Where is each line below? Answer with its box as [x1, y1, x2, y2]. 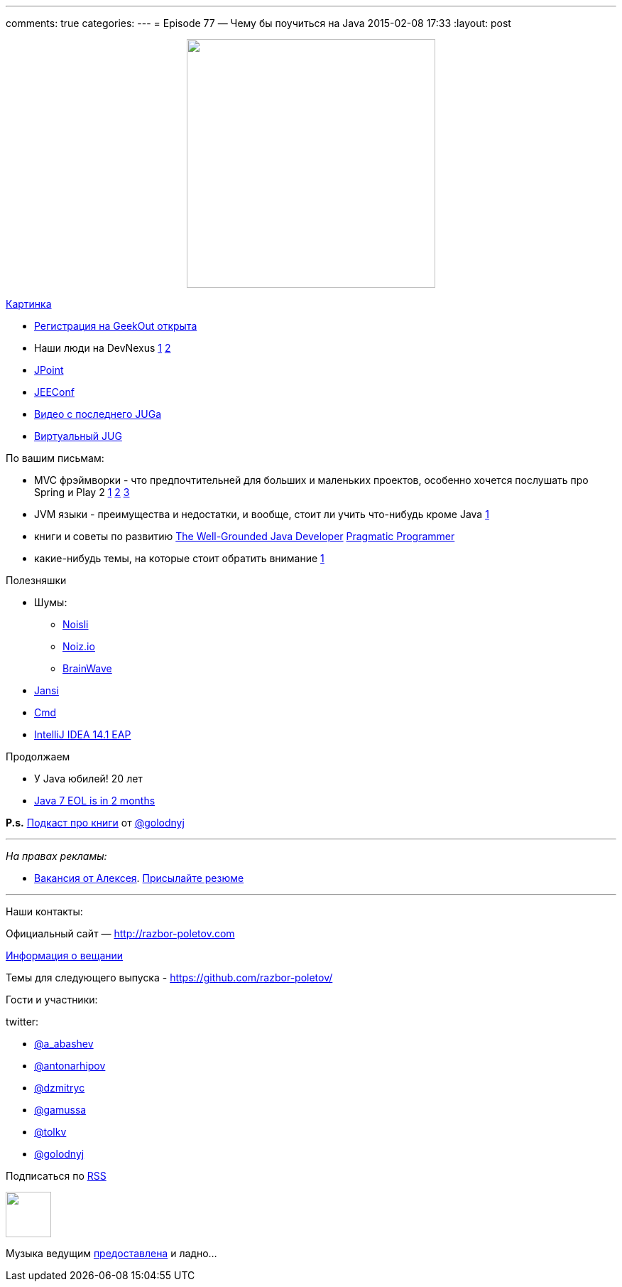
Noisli [62, 618, 89, 630]
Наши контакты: [6, 905, 83, 917]
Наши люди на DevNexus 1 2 [34, 342, 171, 354]
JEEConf [34, 386, 75, 398]
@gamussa [34, 1104, 87, 1116]
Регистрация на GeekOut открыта [34, 320, 197, 332]
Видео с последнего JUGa [34, 408, 161, 420]
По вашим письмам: [6, 452, 104, 464]
